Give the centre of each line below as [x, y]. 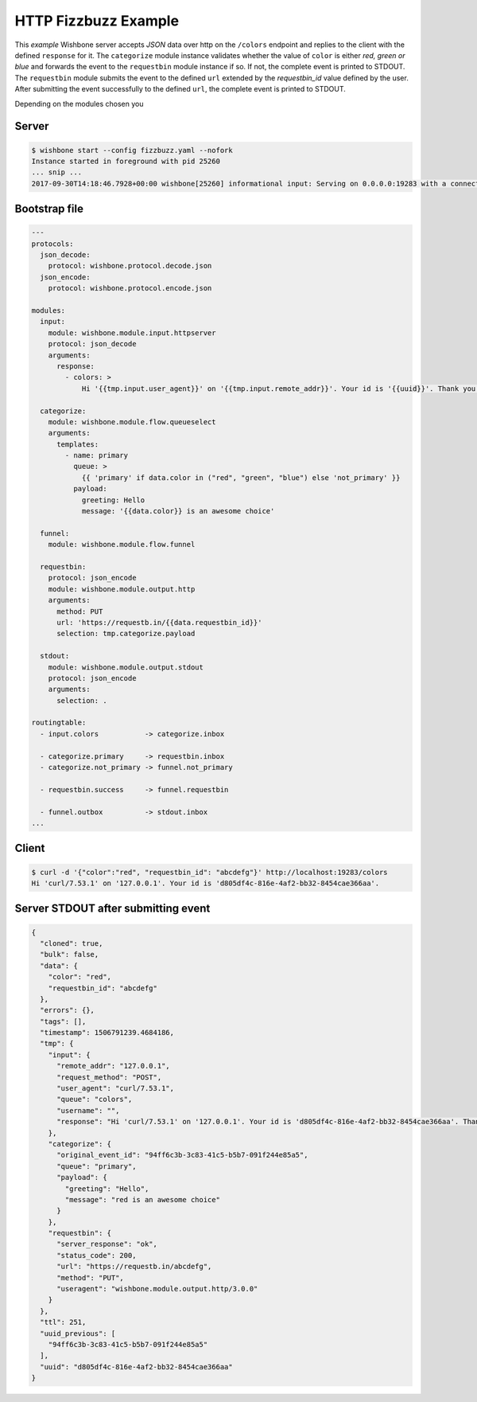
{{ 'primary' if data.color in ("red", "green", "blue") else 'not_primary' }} [241, 477]
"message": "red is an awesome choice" [142, 1199]
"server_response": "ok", [107, 1244]
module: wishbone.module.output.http [122, 589]
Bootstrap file [49, 209]
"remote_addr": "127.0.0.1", [113, 1066]
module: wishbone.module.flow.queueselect [132, 422]
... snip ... [57, 172]
